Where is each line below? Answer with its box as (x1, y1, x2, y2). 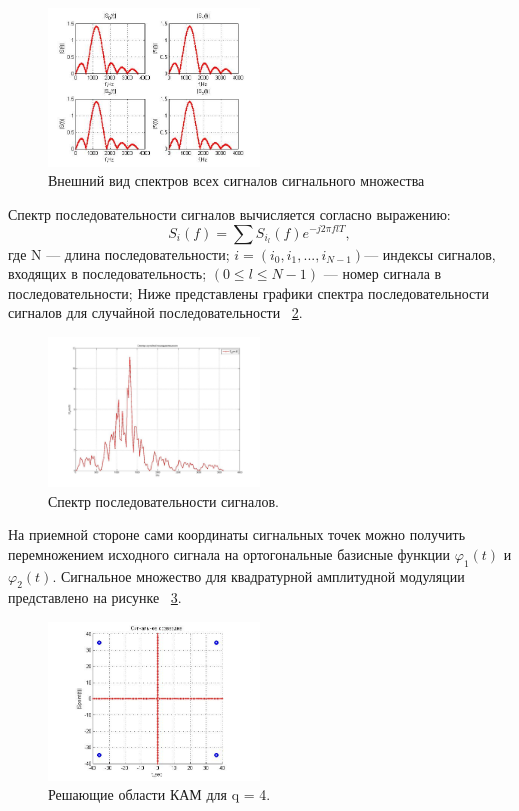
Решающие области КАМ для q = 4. (48, 784, 271, 805)
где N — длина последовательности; (8, 243, 230, 264)
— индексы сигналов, (364, 243, 496, 264)
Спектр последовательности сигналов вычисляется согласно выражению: (8, 203, 451, 224)
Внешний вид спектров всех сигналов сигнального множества (48, 170, 425, 191)
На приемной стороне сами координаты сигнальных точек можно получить (8, 524, 466, 545)
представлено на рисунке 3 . (8, 587, 182, 608)
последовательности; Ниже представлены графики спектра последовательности (8, 282, 489, 303)
